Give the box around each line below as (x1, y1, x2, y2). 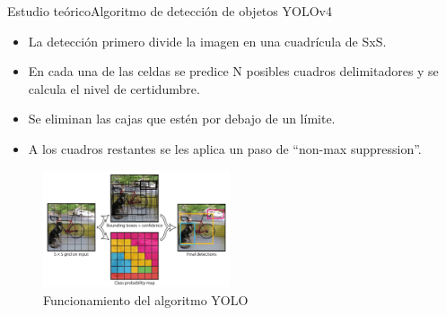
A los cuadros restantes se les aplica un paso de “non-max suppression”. (28, 139, 422, 157)
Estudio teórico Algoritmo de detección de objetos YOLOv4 (7, 2, 332, 20)
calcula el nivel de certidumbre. (28, 79, 200, 98)
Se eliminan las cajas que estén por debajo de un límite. (28, 109, 336, 128)
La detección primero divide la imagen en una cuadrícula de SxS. (28, 31, 387, 50)
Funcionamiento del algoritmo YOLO (43, 291, 249, 309)
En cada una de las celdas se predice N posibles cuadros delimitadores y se (28, 62, 439, 81)
